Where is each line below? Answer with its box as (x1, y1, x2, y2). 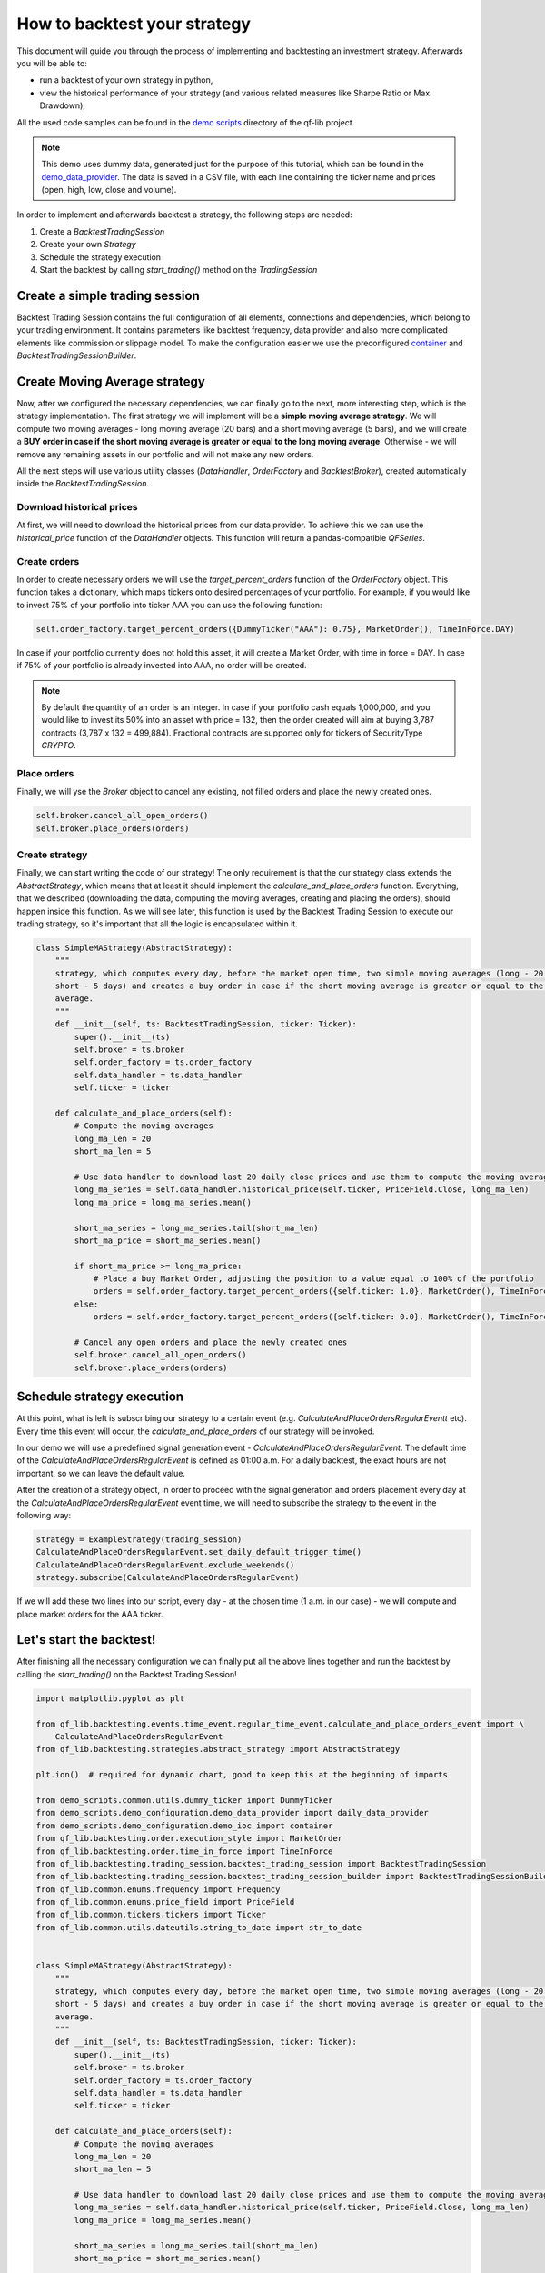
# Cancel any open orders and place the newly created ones (74, 1337, 348, 1347)
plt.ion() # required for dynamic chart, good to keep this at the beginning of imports (35, 1769, 449, 1780)
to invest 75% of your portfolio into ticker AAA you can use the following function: (16, 599, 322, 610)
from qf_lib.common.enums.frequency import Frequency (35, 1884, 281, 1895)
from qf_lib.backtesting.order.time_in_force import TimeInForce (35, 1846, 333, 1857)
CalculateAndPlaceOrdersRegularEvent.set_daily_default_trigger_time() (35, 1547, 362, 1557)
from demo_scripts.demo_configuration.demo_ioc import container (35, 1820, 333, 1831)
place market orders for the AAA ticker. (16, 1608, 163, 1619)
